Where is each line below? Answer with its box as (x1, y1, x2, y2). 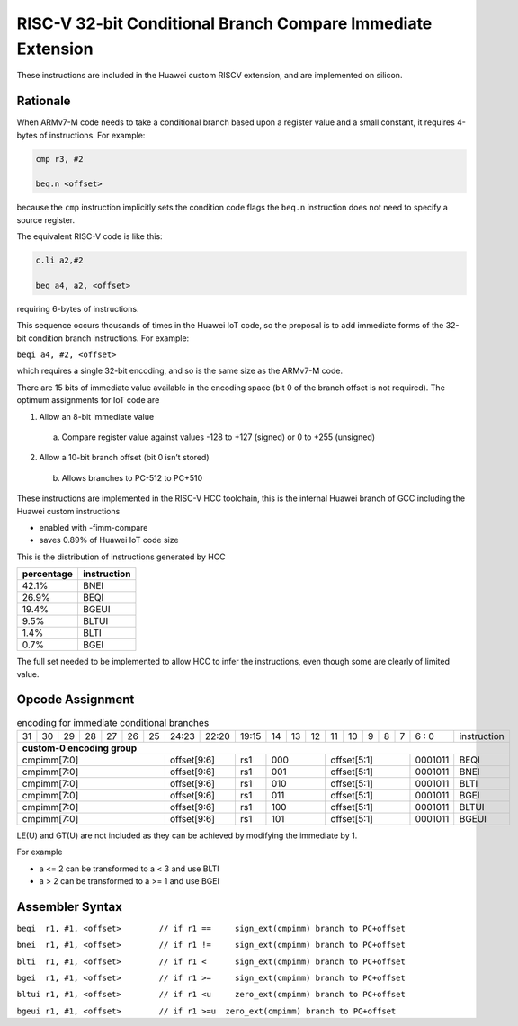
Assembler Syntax (16, 899, 123, 914)
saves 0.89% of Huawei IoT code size (39, 535, 179, 546)
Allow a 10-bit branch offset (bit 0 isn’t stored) (39, 452, 210, 463)
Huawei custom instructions (16, 505, 121, 516)
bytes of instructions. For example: (16, 129, 146, 140)
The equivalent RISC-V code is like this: (16, 231, 163, 242)
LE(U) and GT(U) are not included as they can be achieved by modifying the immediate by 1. (16, 830, 358, 841)
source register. (16, 214, 76, 225)
